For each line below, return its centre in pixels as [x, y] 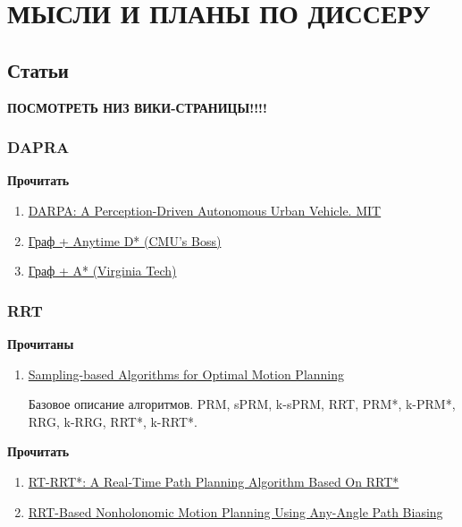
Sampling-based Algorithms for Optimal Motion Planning [186, 374]
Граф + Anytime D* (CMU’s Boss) [125, 240]
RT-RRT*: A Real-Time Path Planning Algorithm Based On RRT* [214, 481]
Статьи [38, 69]
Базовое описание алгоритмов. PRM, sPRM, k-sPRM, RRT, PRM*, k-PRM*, [242, 404]
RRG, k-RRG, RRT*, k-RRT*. [113, 421]
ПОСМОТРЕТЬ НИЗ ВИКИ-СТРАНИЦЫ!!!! [137, 107]
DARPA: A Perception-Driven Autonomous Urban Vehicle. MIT [205, 210]
